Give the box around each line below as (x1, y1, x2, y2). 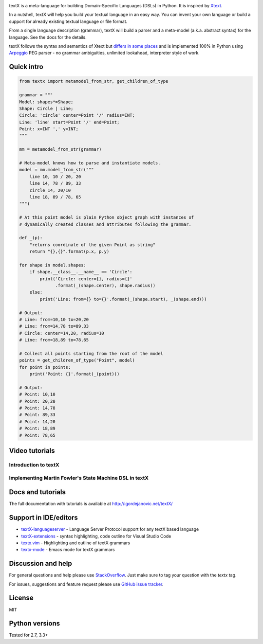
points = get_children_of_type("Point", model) (19, 358, 135, 363)
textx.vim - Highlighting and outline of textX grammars (21, 540, 130, 546)
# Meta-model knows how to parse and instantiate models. (19, 161, 161, 166)
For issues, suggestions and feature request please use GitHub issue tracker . (9, 581, 164, 587)
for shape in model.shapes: (19, 262, 86, 268)
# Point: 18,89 (19, 426, 56, 431)
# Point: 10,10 (19, 392, 56, 397)
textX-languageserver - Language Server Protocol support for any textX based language (21, 526, 199, 532)
